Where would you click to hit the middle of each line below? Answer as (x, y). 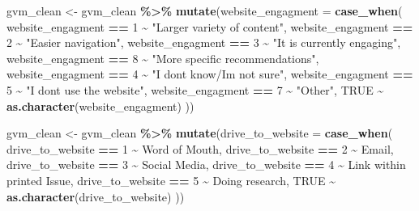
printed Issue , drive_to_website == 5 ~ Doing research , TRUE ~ (171, 180)
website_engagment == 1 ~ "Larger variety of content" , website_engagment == (210, 26)
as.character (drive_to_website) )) (96, 196)
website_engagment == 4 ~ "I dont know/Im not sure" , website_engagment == (210, 74)
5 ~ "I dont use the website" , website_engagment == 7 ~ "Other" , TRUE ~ (195, 89)
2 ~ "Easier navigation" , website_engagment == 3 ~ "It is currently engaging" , (204, 42)
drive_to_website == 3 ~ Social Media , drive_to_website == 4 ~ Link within (206, 165)
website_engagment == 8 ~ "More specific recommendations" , (163, 58)
